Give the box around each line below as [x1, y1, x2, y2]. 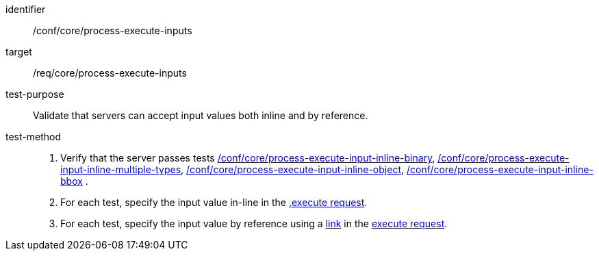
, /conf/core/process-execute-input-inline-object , [181, 164, 405, 175]
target [5, 46, 32, 57]
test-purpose [5, 88, 64, 100]
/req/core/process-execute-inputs [33, 67, 187, 79]
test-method [5, 131, 61, 142]
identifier [5, 3, 46, 15]
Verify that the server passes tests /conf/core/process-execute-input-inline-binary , [60, 152, 435, 164]
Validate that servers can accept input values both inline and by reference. [33, 110, 368, 121]
